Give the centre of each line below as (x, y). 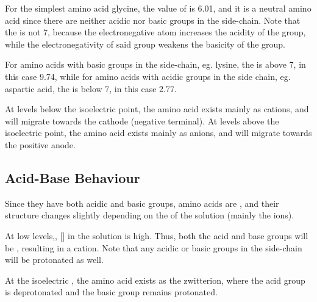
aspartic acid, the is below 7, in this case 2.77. (91, 88)
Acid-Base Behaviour (73, 177)
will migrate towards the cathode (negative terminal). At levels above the (142, 120)
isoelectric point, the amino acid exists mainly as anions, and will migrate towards (158, 133)
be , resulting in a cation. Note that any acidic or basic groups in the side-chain (154, 247)
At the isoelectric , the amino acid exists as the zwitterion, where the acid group (155, 280)
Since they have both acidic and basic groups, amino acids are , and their (142, 203)
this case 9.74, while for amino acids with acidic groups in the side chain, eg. (148, 76)
